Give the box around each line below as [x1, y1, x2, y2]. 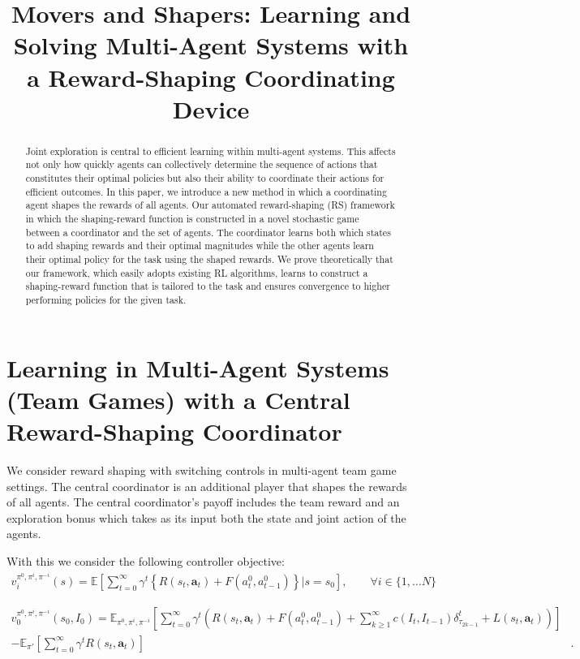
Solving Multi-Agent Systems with [13, 28, 409, 62]
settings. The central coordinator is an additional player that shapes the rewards [6, 477, 407, 494]
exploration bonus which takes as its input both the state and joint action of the [6, 509, 406, 526]
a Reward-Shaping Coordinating [27, 60, 395, 93]
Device [172, 92, 250, 125]
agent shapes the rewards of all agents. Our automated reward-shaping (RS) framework [25, 198, 395, 212]
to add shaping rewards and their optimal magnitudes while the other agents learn [25, 239, 374, 252]
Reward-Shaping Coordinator [6, 414, 342, 447]
